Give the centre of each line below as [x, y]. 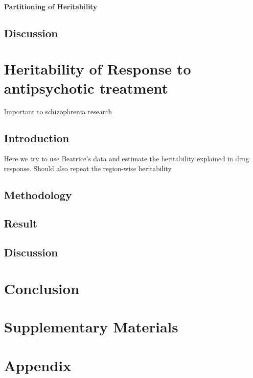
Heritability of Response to [98, 69]
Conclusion [42, 288]
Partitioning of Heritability [51, 6]
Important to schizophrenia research [58, 112]
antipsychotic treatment [86, 88]
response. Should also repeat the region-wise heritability [88, 168]
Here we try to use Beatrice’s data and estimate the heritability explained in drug [127, 159]
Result [21, 223]
